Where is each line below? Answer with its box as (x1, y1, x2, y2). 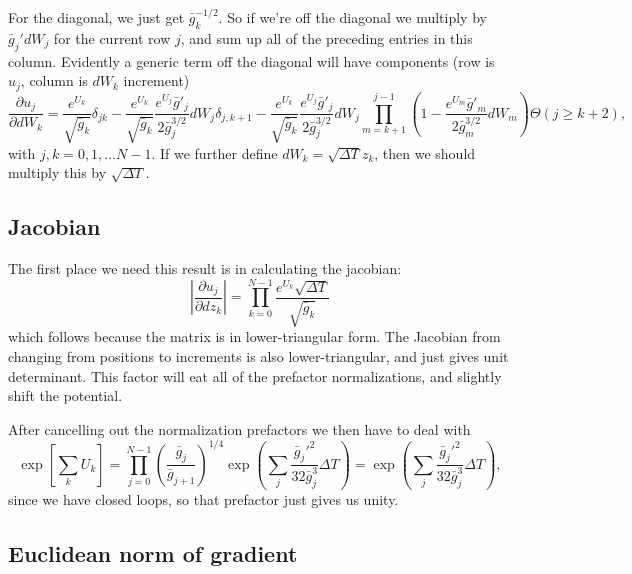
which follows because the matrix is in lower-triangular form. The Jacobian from (8, 326, 501, 347)
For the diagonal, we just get (8, 7, 185, 27)
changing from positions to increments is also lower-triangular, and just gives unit (8, 345, 509, 366)
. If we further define (151, 142, 278, 163)
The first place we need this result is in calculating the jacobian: (8, 258, 402, 278)
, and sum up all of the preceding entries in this (180, 27, 473, 48)
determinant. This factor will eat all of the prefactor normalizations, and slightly (8, 365, 502, 386)
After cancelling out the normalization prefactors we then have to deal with (8, 418, 471, 439)
